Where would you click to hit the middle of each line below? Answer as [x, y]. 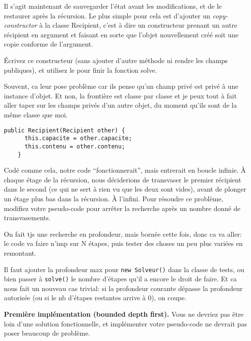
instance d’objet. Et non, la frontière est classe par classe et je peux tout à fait [120, 95]
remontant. [20, 252]
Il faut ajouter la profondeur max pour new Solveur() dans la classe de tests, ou [124, 269]
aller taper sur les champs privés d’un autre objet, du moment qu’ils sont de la [120, 105]
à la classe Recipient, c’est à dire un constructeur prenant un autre [138, 25]
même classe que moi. [36, 114]
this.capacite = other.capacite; [78, 138]
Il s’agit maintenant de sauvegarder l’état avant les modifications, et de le [113, 6]
